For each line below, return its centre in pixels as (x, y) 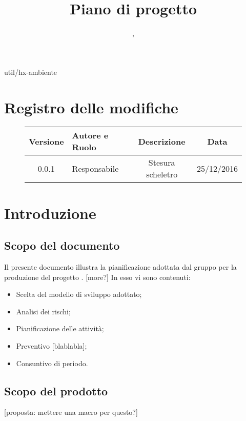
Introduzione (50, 213)
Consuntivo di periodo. (52, 363)
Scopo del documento (62, 245)
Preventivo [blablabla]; (52, 345)
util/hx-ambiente (31, 72)
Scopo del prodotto (56, 390)
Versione (46, 141)
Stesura (162, 163)
